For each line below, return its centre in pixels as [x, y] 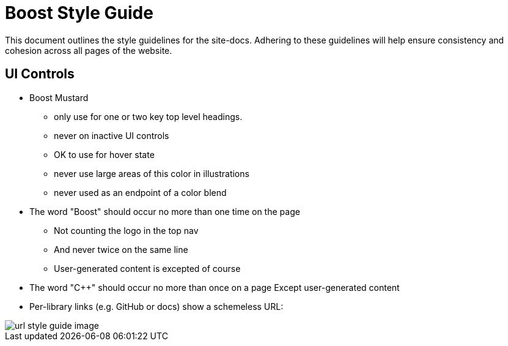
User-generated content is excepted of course [147, 268]
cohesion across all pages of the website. [89, 50]
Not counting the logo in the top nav [126, 230]
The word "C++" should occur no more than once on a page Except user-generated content [215, 287]
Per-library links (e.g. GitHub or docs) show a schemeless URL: [156, 306]
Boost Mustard [59, 97]
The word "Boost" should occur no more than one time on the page [165, 211]
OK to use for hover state [104, 154]
